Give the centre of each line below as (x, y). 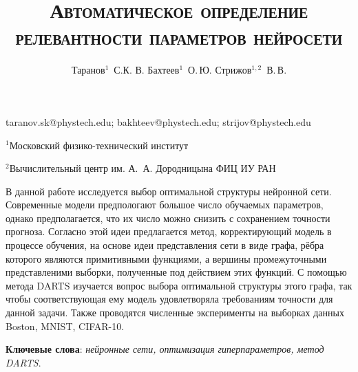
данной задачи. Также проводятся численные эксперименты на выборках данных (175, 313)
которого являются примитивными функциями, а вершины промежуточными (166, 258)
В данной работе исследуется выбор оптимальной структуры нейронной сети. (169, 191)
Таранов (88, 70)
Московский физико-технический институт (99, 145)
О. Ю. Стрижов (220, 70)
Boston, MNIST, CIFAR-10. (65, 326)
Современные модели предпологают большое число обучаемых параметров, (165, 205)
